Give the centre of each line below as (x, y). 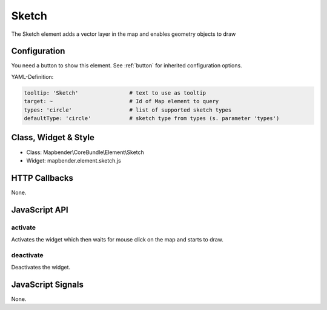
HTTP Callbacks (42, 178)
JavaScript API (40, 210)
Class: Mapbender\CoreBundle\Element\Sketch (85, 152)
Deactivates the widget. (41, 268)
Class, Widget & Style (53, 137)
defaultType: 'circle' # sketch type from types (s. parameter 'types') (152, 118)
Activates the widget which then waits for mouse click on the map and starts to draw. (117, 239)
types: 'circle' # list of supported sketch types (128, 110)
